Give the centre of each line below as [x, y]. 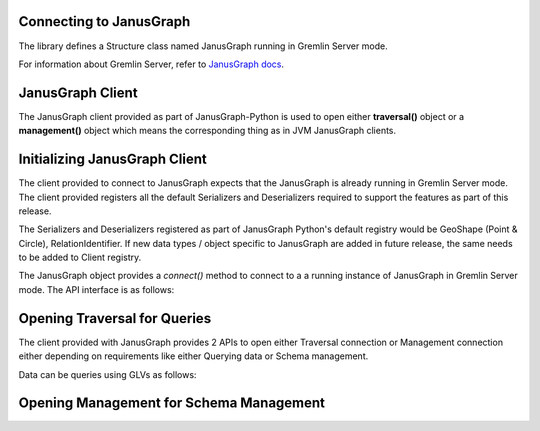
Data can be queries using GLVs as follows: [107, 374]
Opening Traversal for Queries [115, 318]
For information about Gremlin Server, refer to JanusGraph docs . [151, 64]
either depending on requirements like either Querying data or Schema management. [193, 356]
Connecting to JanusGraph [104, 21]
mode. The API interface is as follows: [96, 289]
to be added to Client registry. [80, 257]
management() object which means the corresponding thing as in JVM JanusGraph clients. [207, 131]
